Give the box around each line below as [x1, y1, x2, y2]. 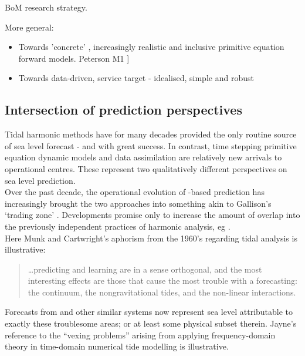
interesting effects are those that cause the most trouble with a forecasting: [28, 274, 297, 287]
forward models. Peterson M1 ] [18, 52, 130, 64]
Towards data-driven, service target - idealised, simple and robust [18, 72, 254, 84]
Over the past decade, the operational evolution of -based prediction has [5, 186, 265, 198]
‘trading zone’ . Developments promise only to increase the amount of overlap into [5, 209, 300, 221]
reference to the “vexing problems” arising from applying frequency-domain [5, 328, 276, 341]
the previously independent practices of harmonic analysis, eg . [5, 220, 231, 232]
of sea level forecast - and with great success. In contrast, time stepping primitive [5, 139, 297, 152]
